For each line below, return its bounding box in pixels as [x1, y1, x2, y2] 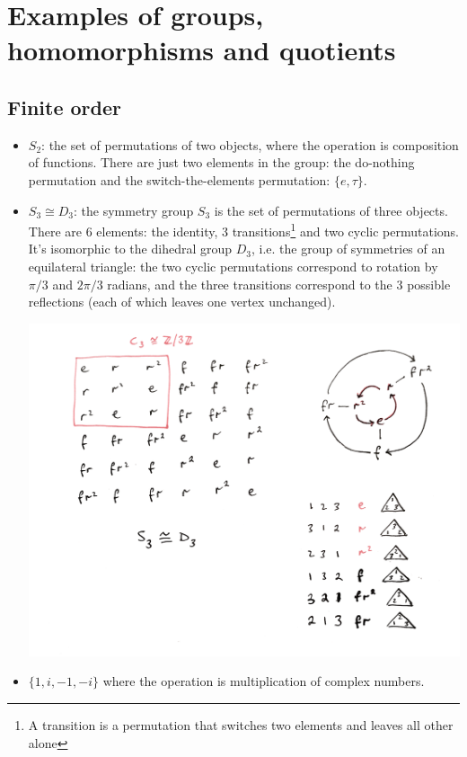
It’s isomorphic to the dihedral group [28, 239, 233, 258]
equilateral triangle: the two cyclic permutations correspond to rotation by [28, 256, 438, 275]
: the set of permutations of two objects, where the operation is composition [41, 135, 459, 154]
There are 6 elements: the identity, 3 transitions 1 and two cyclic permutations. [28, 219, 459, 240]
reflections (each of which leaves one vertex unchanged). [28, 292, 336, 311]
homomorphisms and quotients [7, 31, 396, 68]
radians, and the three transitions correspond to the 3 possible [107, 274, 451, 293]
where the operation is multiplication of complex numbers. [102, 672, 425, 690]
